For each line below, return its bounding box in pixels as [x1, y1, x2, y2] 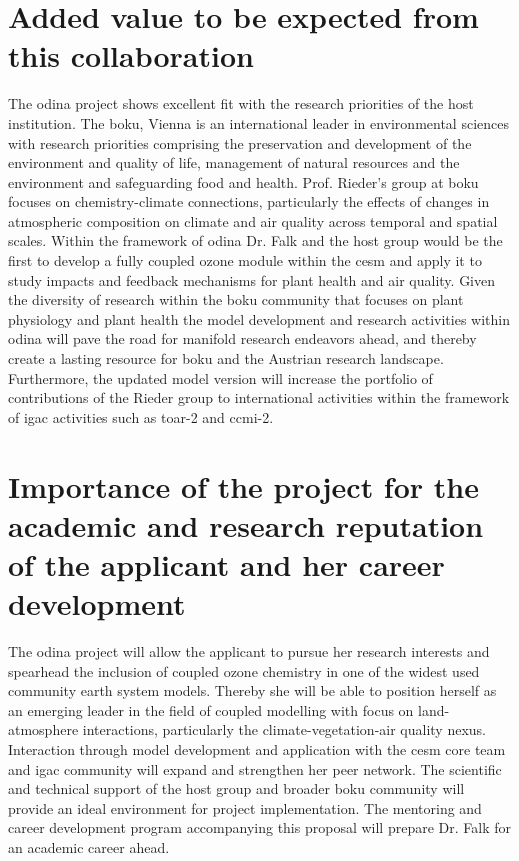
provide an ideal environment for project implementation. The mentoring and [8, 797, 482, 818]
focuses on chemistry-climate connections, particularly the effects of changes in [8, 191, 490, 212]
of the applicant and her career [8, 543, 445, 584]
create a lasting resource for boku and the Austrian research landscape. [8, 348, 444, 369]
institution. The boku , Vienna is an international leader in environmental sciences [8, 112, 509, 133]
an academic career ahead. [8, 837, 170, 858]
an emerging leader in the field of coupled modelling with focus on [8, 699, 414, 720]
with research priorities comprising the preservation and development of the [8, 132, 472, 153]
